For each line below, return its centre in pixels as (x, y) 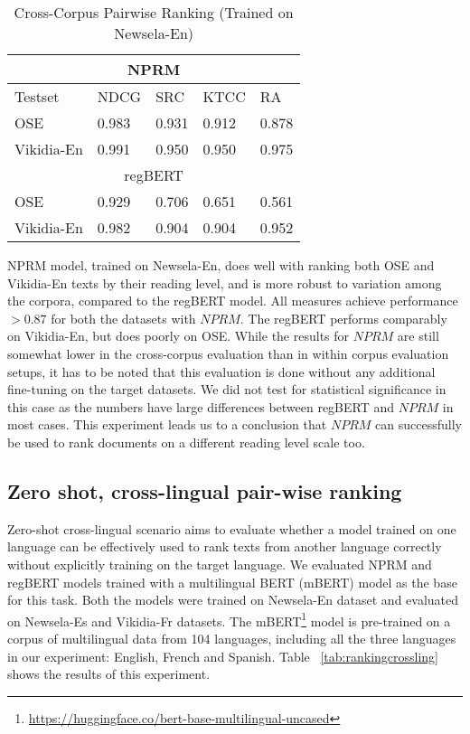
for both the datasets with (123, 318)
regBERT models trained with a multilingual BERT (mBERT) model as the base (232, 582)
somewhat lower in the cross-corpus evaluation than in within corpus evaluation (228, 353)
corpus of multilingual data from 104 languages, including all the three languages (232, 638)
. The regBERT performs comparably (343, 318)
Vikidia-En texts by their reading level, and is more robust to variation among (225, 282)
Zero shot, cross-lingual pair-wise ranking (205, 490)
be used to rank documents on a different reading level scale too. (186, 442)
